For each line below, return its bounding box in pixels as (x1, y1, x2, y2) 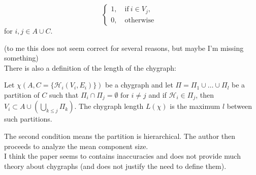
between (227, 101, 252, 111)
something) (4, 52, 39, 63)
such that (49, 89, 79, 100)
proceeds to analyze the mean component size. (4, 140, 148, 151)
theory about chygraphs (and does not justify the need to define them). (4, 160, 227, 171)
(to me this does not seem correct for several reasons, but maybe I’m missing (4, 42, 244, 53)
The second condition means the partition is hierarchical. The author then (4, 131, 236, 141)
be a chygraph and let (105, 79, 173, 90)
